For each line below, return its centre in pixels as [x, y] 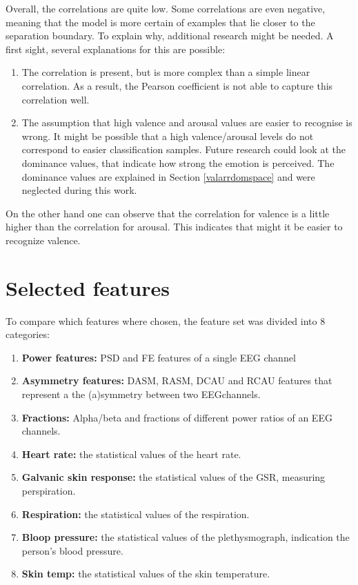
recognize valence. [43, 240]
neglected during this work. [79, 190]
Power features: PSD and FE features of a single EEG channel [159, 357]
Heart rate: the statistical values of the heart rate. [131, 454]
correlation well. [56, 99]
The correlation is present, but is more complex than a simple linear [166, 72]
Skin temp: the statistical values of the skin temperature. [146, 574]
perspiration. [49, 490]
